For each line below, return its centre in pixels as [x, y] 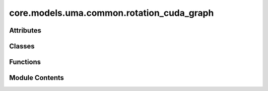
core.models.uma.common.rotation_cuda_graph [111, 13]
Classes [22, 46]
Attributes [25, 30]
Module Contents [36, 78]
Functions [25, 62]
